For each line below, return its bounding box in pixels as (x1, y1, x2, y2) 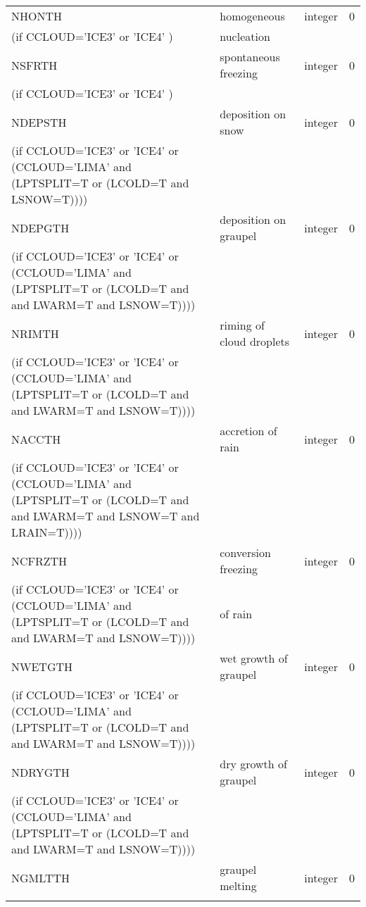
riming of (220, 317, 265, 333)
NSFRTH (11, 56, 58, 73)
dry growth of (220, 756, 287, 772)
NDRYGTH (11, 763, 70, 780)
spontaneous (220, 49, 280, 65)
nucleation (220, 28, 270, 44)
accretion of (220, 423, 277, 439)
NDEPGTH (11, 219, 70, 236)
